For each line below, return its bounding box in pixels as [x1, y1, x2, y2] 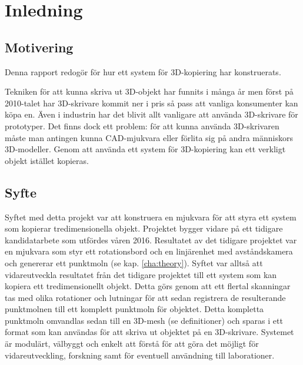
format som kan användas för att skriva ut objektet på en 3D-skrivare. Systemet [5, 326, 294, 338]
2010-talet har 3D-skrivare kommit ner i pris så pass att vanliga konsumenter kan [5, 96, 298, 109]
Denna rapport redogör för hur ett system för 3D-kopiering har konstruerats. [5, 65, 281, 78]
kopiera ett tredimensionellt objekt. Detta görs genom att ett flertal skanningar [5, 280, 291, 292]
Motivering [5, 38, 74, 56]
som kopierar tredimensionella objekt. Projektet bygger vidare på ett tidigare [5, 222, 283, 235]
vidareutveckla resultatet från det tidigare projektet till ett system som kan [5, 268, 277, 280]
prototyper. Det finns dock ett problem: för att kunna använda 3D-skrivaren [5, 119, 279, 132]
